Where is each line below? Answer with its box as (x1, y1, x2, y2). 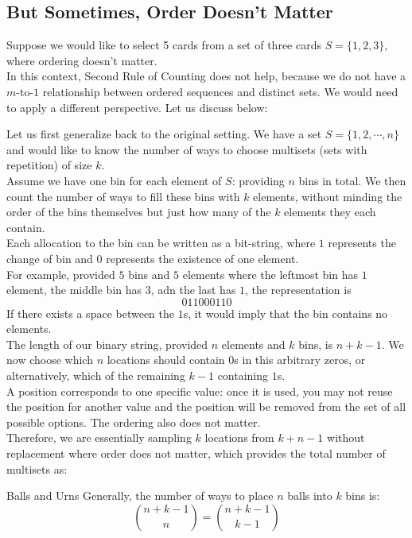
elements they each (284, 203, 376, 220)
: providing (231, 172, 285, 188)
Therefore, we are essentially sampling (6, 429, 192, 446)
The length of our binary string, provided (6, 335, 208, 352)
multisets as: (6, 460, 68, 477)
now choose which (6, 351, 93, 368)
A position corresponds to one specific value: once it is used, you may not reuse (6, 382, 393, 399)
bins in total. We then (298, 172, 406, 188)
